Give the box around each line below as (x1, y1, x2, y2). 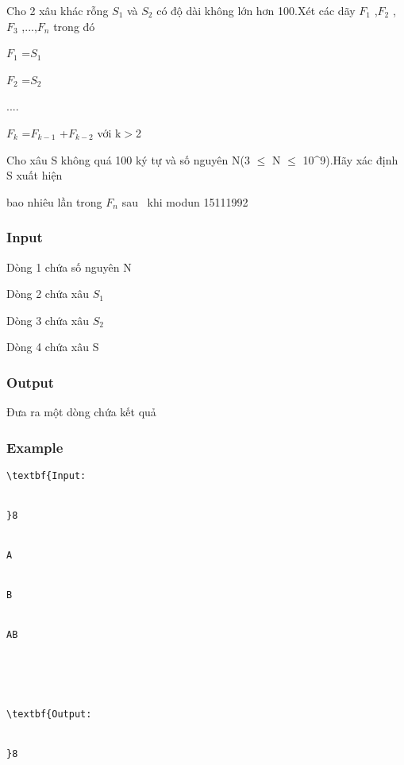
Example (6, 437, 63, 457)
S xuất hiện (6, 167, 63, 184)
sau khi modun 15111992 (121, 193, 248, 210)
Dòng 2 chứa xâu (6, 285, 90, 302)
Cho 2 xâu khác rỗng (6, 2, 109, 18)
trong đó (53, 17, 95, 34)
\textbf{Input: (6, 469, 87, 481)
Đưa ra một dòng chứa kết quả (6, 404, 156, 420)
